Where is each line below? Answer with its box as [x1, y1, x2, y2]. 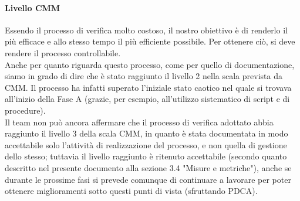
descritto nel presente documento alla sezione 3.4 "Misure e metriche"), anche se [5, 161, 292, 173]
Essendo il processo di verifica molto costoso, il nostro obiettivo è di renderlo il [5, 23, 288, 36]
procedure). [5, 104, 46, 116]
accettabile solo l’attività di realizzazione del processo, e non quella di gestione [5, 138, 287, 151]
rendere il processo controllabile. [5, 46, 121, 59]
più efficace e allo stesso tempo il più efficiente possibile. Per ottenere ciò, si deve [5, 35, 295, 47]
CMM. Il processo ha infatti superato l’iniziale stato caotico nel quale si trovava [5, 81, 292, 93]
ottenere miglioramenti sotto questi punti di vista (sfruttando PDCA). [5, 185, 258, 197]
